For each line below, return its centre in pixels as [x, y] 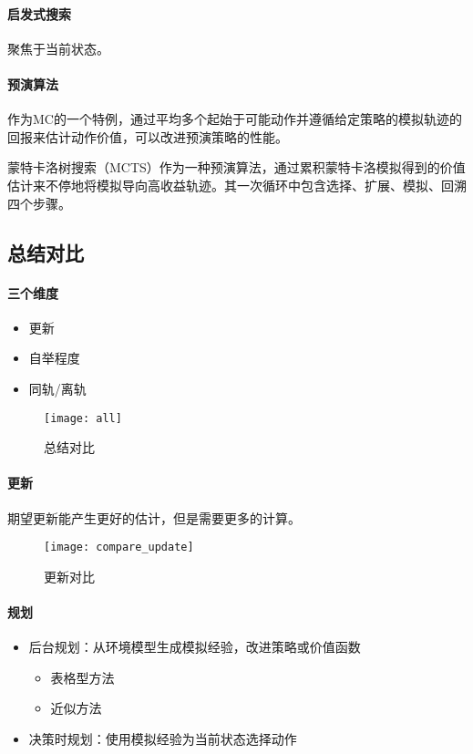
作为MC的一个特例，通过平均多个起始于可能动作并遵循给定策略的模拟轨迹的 [235, 119]
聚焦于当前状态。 [58, 48]
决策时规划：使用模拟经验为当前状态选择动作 [163, 738]
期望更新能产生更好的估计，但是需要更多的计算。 [154, 517]
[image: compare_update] [119, 547]
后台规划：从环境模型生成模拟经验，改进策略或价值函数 [195, 647]
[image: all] [83, 418]
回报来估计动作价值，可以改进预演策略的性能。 [148, 136]
